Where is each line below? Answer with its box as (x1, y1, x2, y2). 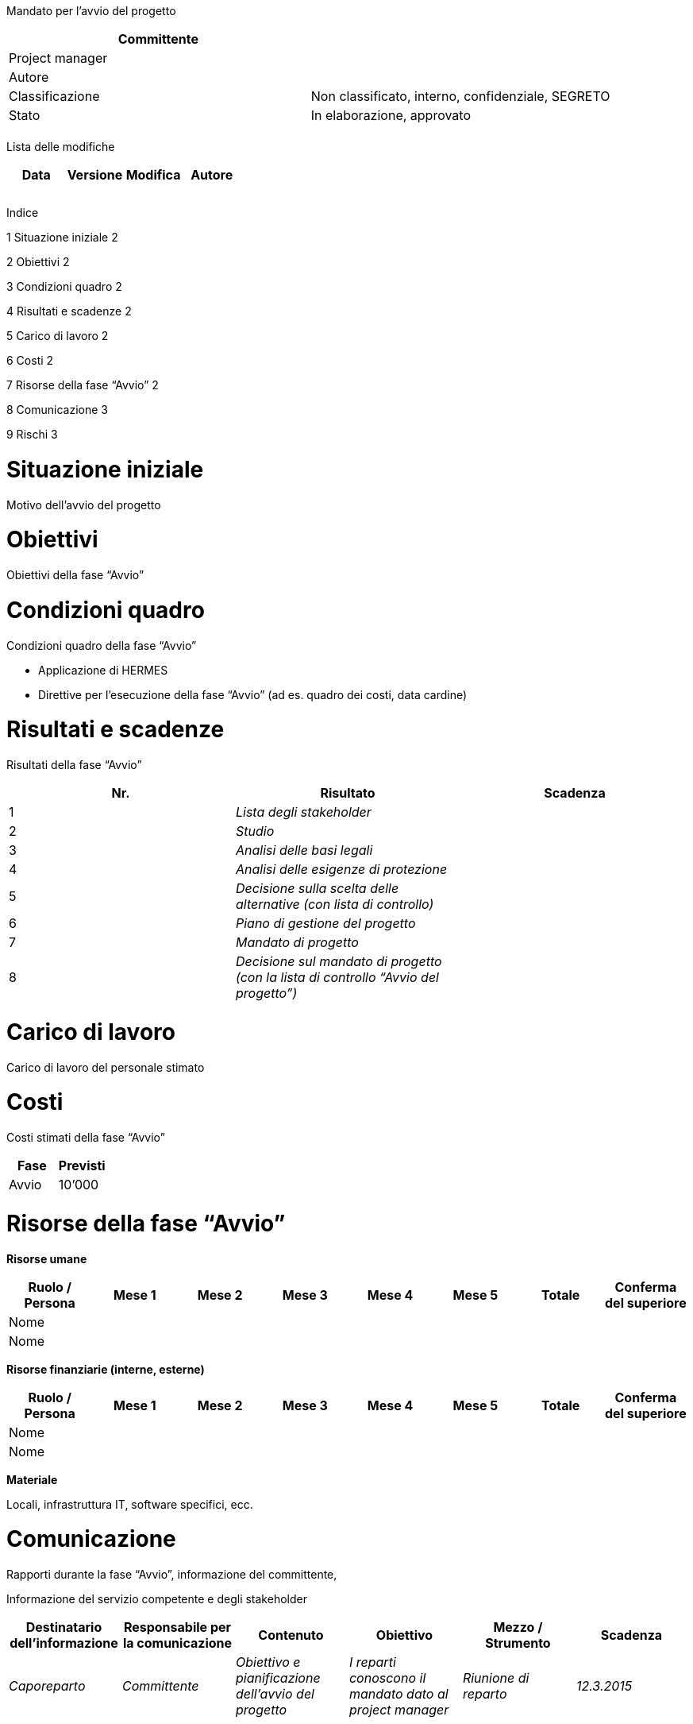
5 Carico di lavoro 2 (6, 329, 109, 342)
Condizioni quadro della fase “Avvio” (6, 638, 197, 652)
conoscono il (348, 1670, 426, 1686)
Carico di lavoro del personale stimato (6, 1060, 205, 1074)
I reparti (348, 1654, 396, 1670)
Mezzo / (493, 1619, 543, 1635)
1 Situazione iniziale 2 (6, 230, 118, 244)
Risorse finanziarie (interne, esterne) (6, 1362, 205, 1376)
